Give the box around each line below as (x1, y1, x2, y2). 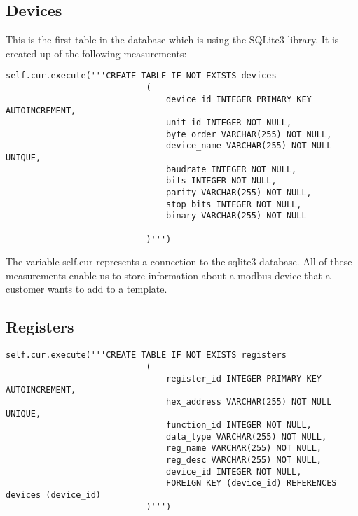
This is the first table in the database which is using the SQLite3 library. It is (6, 32, 339, 47)
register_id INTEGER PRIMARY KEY (166, 373, 322, 384)
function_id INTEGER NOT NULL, (166, 420, 312, 431)
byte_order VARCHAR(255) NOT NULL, (166, 129, 332, 139)
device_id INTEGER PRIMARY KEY (166, 94, 312, 104)
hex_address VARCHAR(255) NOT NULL (166, 396, 332, 407)
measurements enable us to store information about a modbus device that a (6, 267, 331, 282)
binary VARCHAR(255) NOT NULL (166, 211, 307, 221)
